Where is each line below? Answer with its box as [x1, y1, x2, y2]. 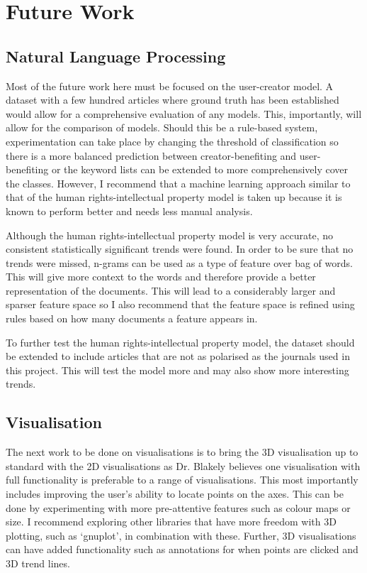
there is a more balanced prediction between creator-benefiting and [6, 148, 297, 163]
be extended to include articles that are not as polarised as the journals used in [6, 349, 350, 364]
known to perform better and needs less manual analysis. [6, 203, 253, 218]
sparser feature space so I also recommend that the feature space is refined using [6, 297, 355, 312]
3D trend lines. [6, 556, 70, 570]
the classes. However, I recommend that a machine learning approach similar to [6, 175, 351, 190]
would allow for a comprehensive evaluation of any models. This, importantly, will [6, 106, 362, 121]
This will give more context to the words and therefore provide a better [6, 269, 316, 284]
